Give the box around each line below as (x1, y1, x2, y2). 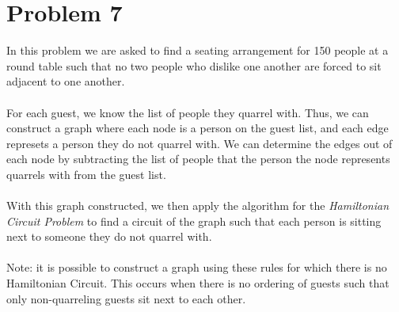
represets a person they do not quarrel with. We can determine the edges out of (6, 135, 393, 151)
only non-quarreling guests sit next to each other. (6, 290, 246, 306)
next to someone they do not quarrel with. (6, 228, 212, 245)
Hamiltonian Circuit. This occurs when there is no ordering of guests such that (6, 275, 389, 291)
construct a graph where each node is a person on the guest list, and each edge (6, 120, 389, 136)
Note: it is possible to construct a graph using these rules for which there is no (6, 259, 387, 276)
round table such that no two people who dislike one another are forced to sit (6, 57, 382, 74)
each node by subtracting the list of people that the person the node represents (6, 150, 390, 167)
